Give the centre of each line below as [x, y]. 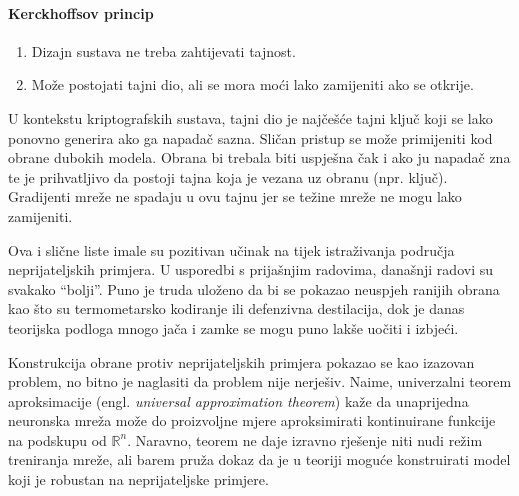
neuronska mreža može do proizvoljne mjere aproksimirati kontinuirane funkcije [252, 420]
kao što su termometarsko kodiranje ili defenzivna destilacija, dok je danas [236, 308]
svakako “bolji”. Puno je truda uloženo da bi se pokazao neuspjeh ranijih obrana [254, 288]
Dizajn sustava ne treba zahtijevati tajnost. [163, 50]
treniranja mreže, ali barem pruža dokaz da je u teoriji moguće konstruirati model [259, 459]
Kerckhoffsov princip [81, 12]
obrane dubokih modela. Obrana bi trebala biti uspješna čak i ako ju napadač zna [259, 157]
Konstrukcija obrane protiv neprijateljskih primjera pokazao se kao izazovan [241, 361]
